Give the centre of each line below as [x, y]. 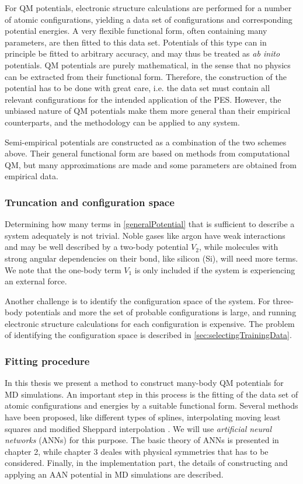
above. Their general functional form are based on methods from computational [147, 153]
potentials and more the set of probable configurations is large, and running [161, 312]
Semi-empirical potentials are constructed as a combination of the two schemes [146, 142]
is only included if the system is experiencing [215, 269]
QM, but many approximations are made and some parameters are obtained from [151, 164]
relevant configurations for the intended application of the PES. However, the [143, 99]
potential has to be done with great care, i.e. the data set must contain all [137, 88]
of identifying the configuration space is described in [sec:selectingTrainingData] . [148, 335]
